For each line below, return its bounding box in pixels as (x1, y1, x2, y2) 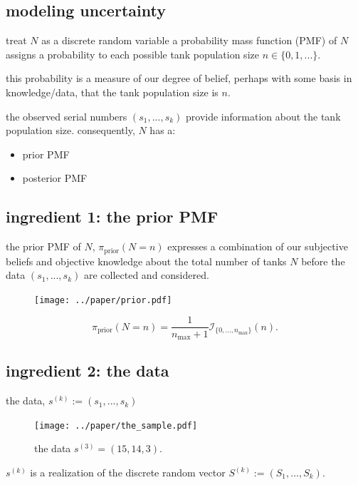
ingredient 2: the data (6, 359, 169, 382)
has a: (149, 123, 176, 138)
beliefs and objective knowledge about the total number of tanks (6, 253, 287, 268)
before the (301, 253, 345, 268)
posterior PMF (22, 170, 88, 185)
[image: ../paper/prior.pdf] (34, 295, 172, 305)
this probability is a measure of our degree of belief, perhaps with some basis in (6, 71, 352, 86)
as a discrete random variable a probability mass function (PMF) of (41, 33, 337, 48)
